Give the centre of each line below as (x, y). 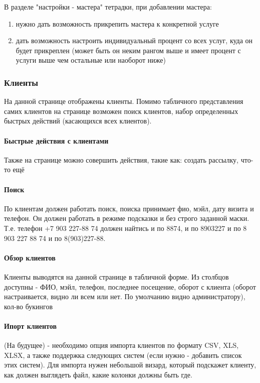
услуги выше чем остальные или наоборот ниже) (91, 60)
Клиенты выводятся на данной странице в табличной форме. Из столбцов (116, 276)
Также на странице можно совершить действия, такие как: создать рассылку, (121, 159)
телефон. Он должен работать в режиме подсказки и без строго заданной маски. (127, 218)
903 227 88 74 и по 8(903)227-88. (55, 238)
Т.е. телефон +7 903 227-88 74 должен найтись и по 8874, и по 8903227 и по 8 (125, 228)
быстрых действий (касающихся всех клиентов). (78, 121)
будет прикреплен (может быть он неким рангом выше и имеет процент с (128, 50)
